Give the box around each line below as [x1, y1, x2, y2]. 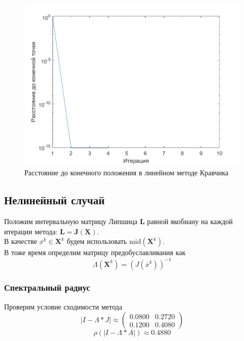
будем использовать [67, 236, 127, 246]
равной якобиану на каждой [147, 216, 233, 227]
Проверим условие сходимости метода [4, 301, 123, 312]
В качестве [4, 236, 37, 246]
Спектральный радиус [4, 281, 90, 294]
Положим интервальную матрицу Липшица [4, 216, 138, 227]
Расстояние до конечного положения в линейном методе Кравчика [24, 167, 229, 178]
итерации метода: [4, 226, 58, 236]
